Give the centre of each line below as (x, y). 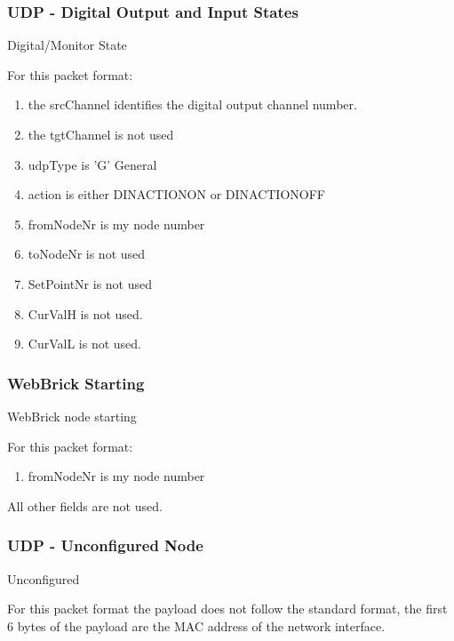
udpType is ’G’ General (92, 164)
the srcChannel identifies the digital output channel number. (192, 104)
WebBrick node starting (72, 416)
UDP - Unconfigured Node (105, 545)
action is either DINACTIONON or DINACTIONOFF (176, 194)
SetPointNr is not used (90, 283)
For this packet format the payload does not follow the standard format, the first (227, 609)
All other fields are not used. (85, 505)
